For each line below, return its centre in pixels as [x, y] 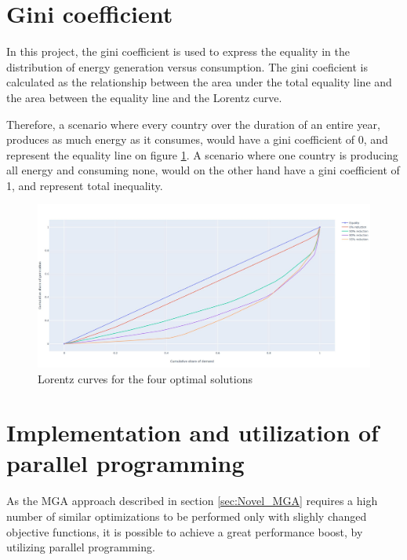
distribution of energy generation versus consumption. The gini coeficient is [187, 66]
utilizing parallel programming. [81, 547]
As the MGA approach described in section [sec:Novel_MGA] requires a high [192, 501]
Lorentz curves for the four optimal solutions [145, 378]
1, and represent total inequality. [85, 185]
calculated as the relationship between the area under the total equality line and [199, 82]
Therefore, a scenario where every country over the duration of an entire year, [193, 124]
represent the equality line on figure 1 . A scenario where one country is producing [202, 154]
